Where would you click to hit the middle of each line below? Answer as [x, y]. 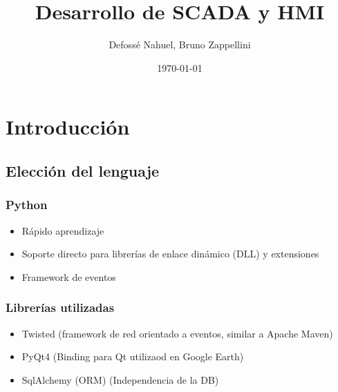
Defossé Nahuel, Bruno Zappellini [180, 45]
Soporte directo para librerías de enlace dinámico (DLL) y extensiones [170, 254]
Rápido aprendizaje [63, 230]
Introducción [68, 127]
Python [27, 205]
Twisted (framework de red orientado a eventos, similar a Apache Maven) [177, 333]
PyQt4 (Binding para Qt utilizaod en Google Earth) [133, 356]
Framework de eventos [69, 276]
